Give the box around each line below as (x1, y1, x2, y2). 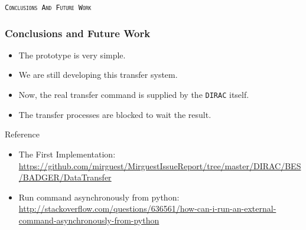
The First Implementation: (18, 147, 116, 160)
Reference (5, 128, 40, 140)
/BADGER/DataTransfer (18, 171, 112, 183)
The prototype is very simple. (18, 48, 126, 61)
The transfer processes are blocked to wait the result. (18, 108, 211, 120)
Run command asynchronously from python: (18, 190, 180, 203)
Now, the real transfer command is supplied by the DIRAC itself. (18, 88, 249, 101)
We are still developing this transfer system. (18, 68, 178, 81)
